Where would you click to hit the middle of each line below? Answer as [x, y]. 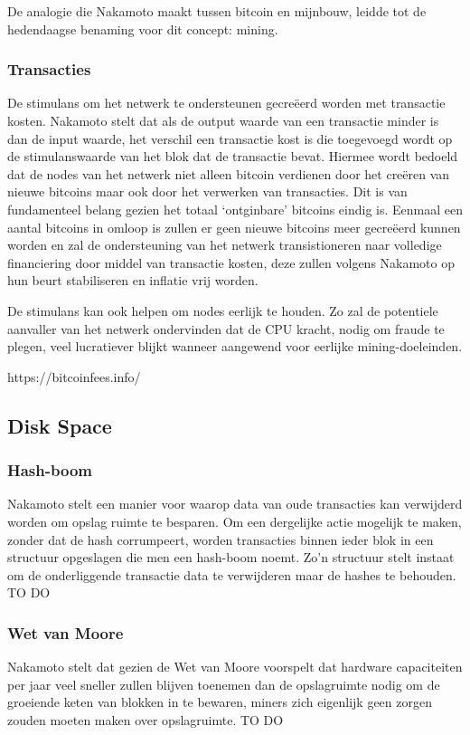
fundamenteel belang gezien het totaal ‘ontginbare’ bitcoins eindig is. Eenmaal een [235, 209]
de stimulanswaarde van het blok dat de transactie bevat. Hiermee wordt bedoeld [233, 156]
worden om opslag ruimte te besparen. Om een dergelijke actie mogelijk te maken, [235, 521]
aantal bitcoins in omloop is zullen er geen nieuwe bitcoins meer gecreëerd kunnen [234, 227]
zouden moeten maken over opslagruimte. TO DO [146, 719]
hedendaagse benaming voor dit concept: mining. [143, 29]
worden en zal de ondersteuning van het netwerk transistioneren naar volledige [225, 245]
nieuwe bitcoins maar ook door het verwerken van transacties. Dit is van [207, 191]
